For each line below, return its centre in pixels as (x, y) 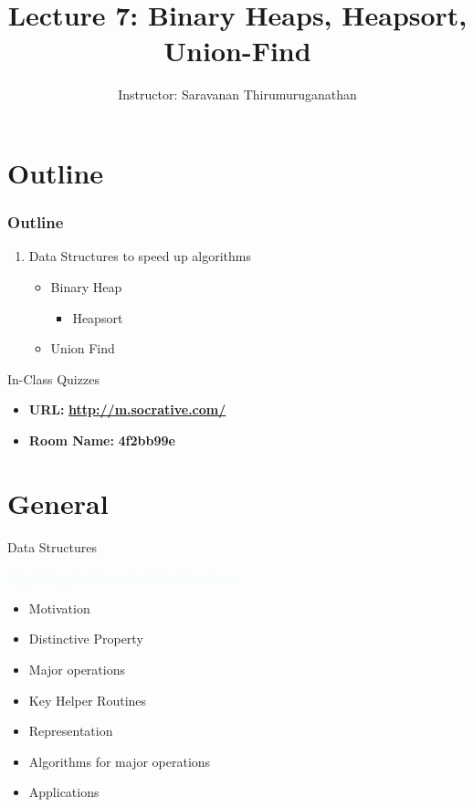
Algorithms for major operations (120, 761)
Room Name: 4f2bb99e (102, 440)
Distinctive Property (86, 639)
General (58, 503)
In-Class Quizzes (53, 378)
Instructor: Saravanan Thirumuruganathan (237, 94)
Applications (64, 792)
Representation (71, 731)
